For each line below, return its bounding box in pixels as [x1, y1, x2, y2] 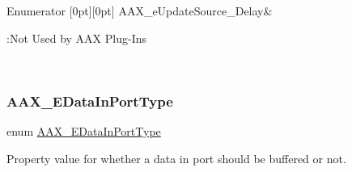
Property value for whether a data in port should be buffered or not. [6, 149, 346, 166]
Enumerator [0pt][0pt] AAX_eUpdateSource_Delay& [6, 2, 273, 19]
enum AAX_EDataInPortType [6, 123, 161, 139]
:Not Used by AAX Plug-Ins [6, 29, 147, 46]
